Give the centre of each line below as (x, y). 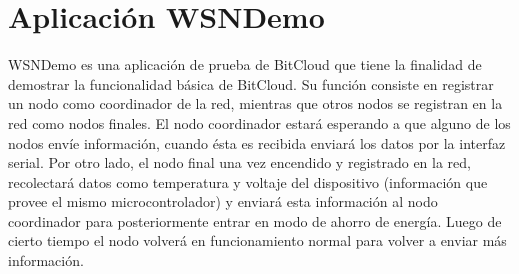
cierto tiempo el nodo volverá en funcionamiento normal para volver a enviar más (257, 240)
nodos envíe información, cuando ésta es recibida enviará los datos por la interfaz (257, 142)
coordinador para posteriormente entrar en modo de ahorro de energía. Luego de (255, 220)
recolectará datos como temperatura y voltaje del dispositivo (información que (248, 181)
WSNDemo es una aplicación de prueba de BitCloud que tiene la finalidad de (245, 64)
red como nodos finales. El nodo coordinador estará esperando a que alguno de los (259, 122)
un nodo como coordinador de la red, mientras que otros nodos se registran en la (255, 103)
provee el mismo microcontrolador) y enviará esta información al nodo (223, 201)
